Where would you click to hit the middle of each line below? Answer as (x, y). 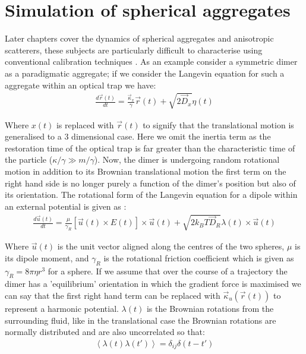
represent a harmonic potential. (62, 309)
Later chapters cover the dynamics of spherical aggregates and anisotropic (139, 38)
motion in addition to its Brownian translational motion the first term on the (146, 171)
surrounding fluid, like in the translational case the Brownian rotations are (141, 320)
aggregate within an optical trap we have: (81, 85)
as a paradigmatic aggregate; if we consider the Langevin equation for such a (145, 73)
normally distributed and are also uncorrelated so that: (105, 332)
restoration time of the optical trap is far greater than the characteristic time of (150, 148)
